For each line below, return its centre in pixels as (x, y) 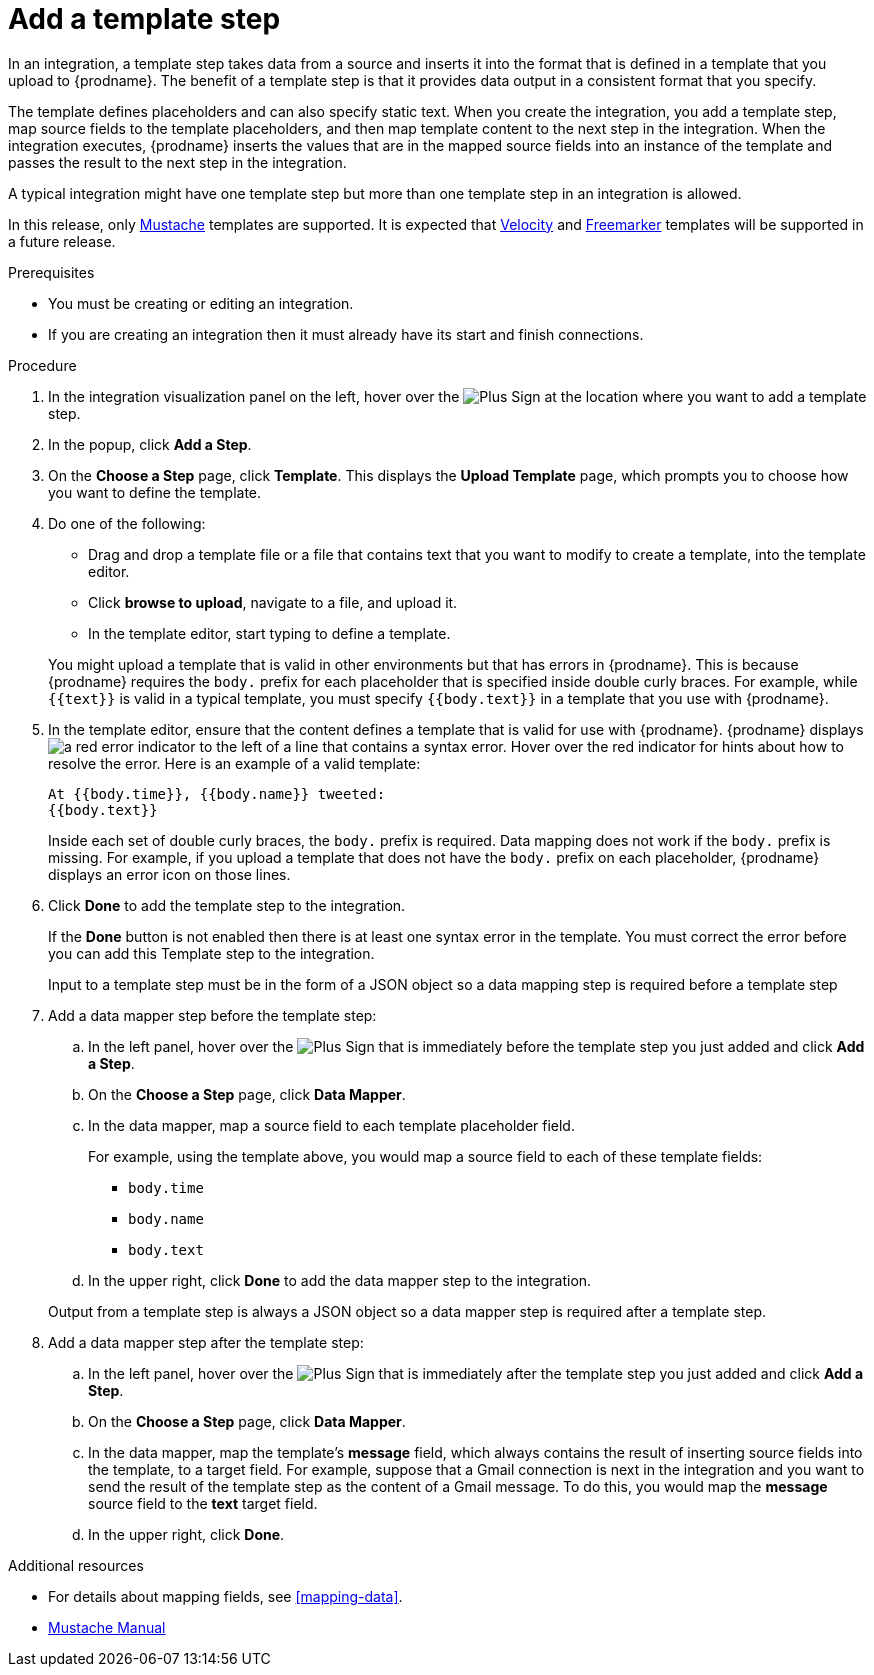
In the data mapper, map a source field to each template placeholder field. (331, 1125)
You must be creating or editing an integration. (201, 303)
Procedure (42, 365)
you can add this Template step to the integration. (211, 953)
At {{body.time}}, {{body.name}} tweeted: (217, 793)
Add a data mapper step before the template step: (212, 1015)
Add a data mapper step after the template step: (206, 1342)
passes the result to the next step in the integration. (177, 162)
